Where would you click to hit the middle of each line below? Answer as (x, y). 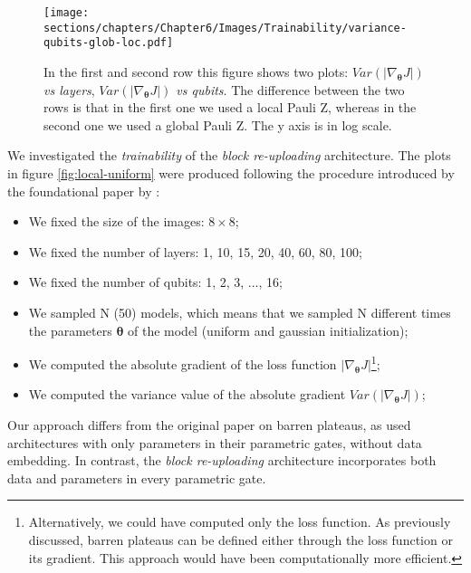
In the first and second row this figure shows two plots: (196, 71)
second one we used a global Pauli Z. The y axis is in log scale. (218, 124)
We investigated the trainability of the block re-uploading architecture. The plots (229, 155)
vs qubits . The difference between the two (290, 89)
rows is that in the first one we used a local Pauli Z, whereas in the (230, 107)
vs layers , (69, 89)
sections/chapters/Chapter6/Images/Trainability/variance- (225, 28)
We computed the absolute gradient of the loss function (183, 363)
